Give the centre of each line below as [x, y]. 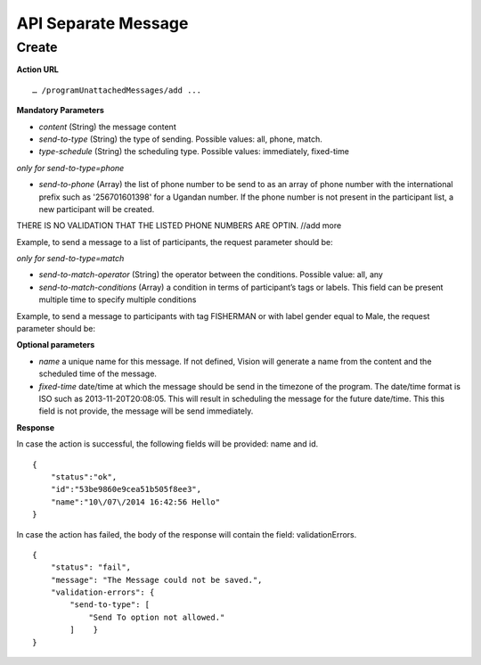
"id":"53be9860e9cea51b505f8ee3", [126, 489]
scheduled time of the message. [98, 374]
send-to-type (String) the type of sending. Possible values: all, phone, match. [180, 139]
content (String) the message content [108, 127]
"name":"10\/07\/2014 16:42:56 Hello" [135, 502]
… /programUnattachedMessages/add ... [117, 90]
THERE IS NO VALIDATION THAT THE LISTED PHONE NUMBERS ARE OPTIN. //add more [179, 226]
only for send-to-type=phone [70, 168]
